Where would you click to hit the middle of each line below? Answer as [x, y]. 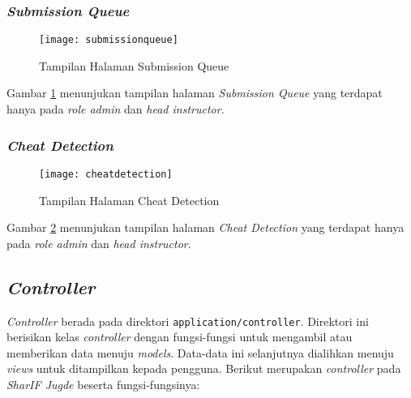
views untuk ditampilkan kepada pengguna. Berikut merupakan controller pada [204, 368]
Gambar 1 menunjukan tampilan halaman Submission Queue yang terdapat [195, 93]
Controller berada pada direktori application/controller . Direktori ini [188, 321]
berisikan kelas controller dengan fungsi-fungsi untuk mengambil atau [180, 337]
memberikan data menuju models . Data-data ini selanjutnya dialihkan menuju [200, 352]
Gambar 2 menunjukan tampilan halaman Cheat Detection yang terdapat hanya [205, 227]
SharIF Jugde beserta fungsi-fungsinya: [103, 384]
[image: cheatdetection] [106, 174]
